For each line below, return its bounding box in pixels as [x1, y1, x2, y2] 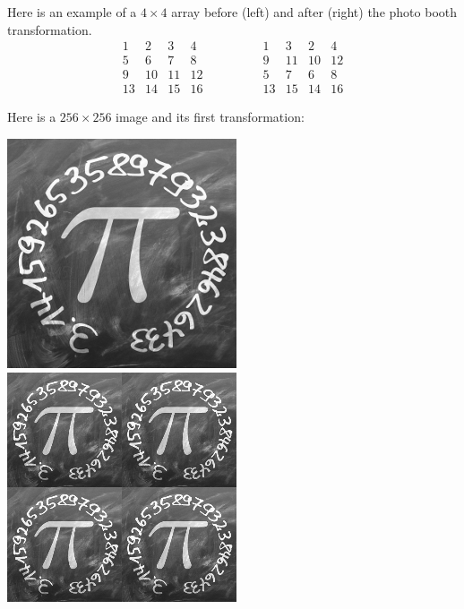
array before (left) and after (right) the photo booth [171, 3, 458, 21]
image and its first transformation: [116, 107, 305, 126]
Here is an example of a [7, 3, 137, 21]
